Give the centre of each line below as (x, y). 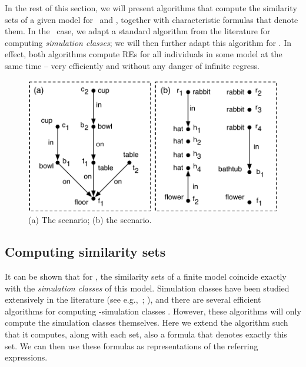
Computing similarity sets (85, 252)
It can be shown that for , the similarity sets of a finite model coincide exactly (146, 276)
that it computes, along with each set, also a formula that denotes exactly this (146, 334)
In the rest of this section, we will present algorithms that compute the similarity (151, 8)
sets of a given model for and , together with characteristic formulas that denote (152, 19)
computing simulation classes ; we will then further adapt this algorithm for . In (148, 42)
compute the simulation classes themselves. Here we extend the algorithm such (147, 322)
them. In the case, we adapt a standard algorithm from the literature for (138, 31)
